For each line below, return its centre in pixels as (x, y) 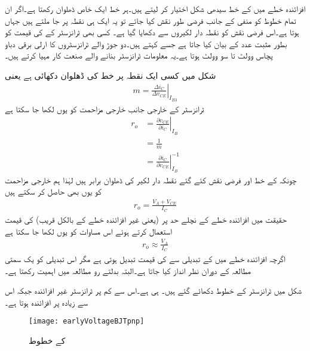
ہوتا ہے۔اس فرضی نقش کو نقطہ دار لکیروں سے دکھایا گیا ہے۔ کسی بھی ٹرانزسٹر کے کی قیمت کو (152, 32)
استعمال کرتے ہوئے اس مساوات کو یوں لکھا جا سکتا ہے (88, 231)
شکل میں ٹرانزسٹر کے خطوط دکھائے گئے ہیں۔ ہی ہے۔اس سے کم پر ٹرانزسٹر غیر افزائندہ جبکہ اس (154, 290)
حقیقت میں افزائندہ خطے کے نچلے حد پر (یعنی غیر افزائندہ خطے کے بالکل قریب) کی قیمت (146, 219)
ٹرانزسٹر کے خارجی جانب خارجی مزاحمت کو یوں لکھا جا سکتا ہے (105, 108)
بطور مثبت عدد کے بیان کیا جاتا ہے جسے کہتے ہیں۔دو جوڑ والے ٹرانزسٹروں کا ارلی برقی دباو (146, 43)
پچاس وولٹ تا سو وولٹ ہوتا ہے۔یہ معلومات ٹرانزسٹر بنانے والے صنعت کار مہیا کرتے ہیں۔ (139, 55)
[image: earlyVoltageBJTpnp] (87, 321)
